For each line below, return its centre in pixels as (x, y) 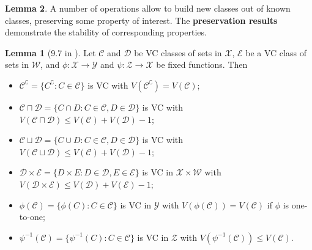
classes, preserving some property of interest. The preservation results (141, 20)
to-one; (32, 217)
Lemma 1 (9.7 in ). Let (50, 52)
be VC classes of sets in (178, 52)
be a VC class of (276, 52)
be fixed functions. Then (202, 64)
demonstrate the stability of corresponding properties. (106, 32)
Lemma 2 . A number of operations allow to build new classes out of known (148, 8)
